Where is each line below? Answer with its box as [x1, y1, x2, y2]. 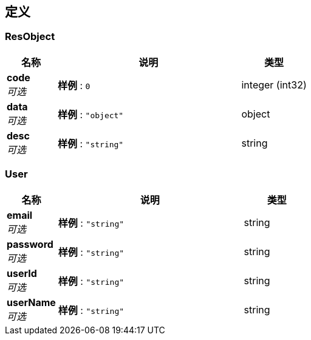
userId [7, 267, 37, 279]
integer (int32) [241, 78, 307, 91]
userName [7, 296, 56, 308]
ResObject [5, 30, 55, 43]
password [7, 238, 53, 250]
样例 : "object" [57, 108, 124, 121]
